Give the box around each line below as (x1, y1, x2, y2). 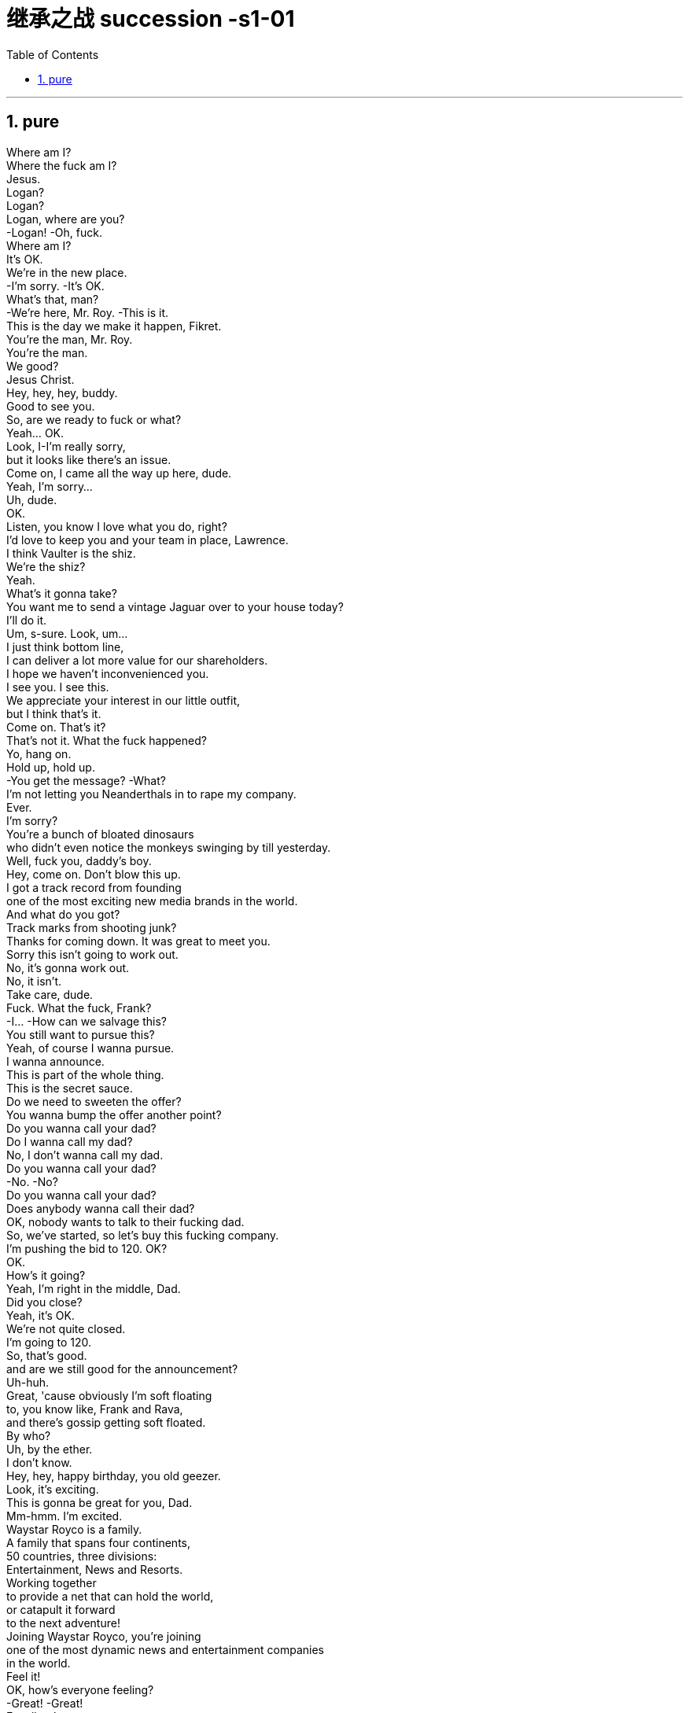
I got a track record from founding (6, 880, 182, 894)
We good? (6, 359, 59, 373)
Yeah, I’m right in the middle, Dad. (6, 1281, 181, 1295)
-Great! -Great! (6, 1696, 83, 1710)
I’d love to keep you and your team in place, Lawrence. (6, 532, 289, 547)
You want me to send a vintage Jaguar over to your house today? (6, 599, 344, 613)
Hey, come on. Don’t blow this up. (6, 867, 181, 881)
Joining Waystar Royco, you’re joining (6, 1629, 201, 1643)
